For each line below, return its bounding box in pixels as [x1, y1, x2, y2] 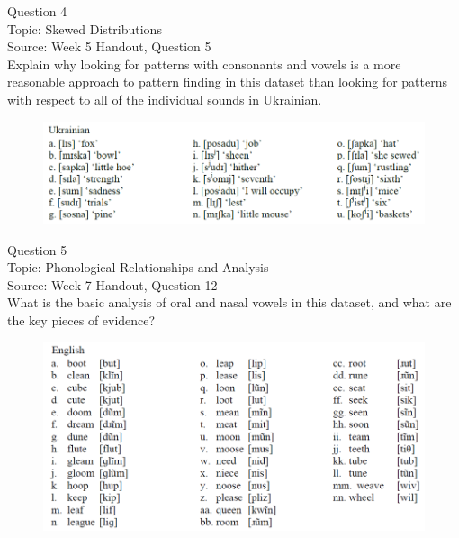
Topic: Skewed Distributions [7, 19, 162, 38]
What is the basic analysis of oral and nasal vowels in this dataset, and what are [7, 293, 452, 312]
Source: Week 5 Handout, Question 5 [7, 37, 211, 56]
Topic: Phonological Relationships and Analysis [7, 258, 269, 277]
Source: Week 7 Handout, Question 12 [7, 275, 218, 294]
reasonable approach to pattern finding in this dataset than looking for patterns [7, 72, 448, 91]
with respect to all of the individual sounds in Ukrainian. [7, 89, 322, 108]
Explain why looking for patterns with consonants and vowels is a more [7, 54, 401, 73]
